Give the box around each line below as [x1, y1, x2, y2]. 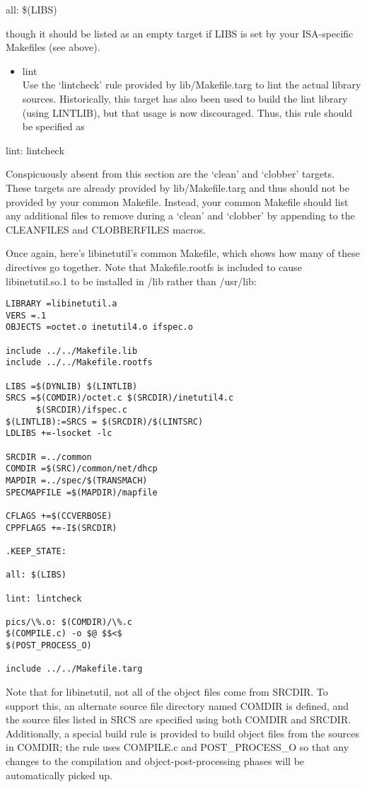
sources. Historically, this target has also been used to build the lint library [22, 91, 348, 105]
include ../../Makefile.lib [6, 345, 138, 356]
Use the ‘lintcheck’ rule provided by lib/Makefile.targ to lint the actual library [22, 77, 361, 92]
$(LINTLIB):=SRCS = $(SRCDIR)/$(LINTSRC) [6, 416, 204, 427]
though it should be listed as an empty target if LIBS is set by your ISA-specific [6, 25, 354, 40]
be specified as [22, 119, 85, 134]
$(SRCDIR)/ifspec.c [35, 405, 127, 415]
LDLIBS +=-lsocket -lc [6, 428, 112, 439]
